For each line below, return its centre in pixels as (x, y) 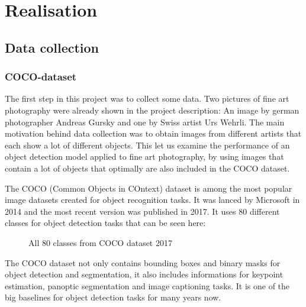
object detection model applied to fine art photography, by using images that (144, 156)
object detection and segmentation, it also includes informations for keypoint (144, 274)
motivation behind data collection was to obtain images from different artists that (153, 133)
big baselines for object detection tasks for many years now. (113, 297)
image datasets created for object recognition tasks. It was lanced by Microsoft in (152, 200)
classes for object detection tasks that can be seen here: (105, 223)
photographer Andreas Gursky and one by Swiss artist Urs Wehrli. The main (145, 122)
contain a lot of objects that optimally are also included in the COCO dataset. (147, 168)
